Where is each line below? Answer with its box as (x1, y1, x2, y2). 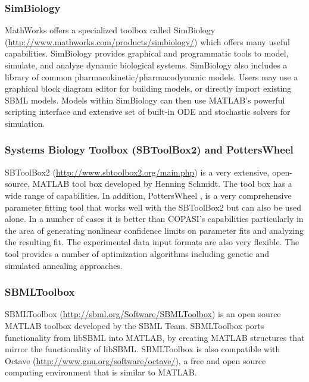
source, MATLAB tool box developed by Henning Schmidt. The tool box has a (5, 177, 292, 190)
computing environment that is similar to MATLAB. (5, 366, 197, 378)
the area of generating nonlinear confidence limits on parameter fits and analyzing (5, 224, 304, 236)
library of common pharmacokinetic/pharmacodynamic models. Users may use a (5, 70, 298, 83)
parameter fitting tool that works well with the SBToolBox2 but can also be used (5, 201, 302, 213)
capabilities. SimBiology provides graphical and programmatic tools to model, (5, 47, 289, 60)
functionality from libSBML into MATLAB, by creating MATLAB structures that (5, 331, 305, 343)
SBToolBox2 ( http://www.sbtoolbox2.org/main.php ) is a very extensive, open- (5, 165, 292, 178)
